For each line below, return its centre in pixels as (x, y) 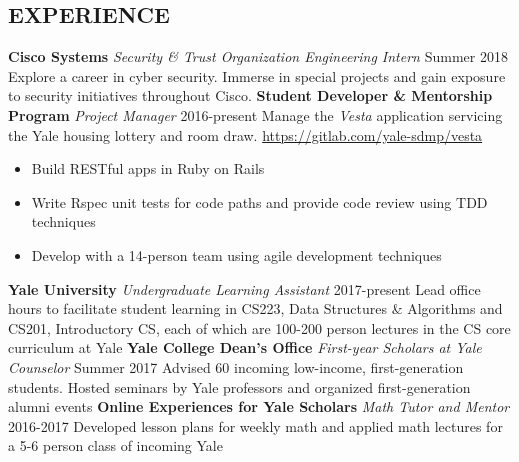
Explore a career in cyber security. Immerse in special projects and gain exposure (257, 75)
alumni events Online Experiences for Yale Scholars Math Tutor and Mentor (259, 406)
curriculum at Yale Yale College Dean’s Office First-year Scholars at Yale (245, 347)
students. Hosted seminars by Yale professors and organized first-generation (239, 386)
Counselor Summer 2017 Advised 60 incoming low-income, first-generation (236, 366)
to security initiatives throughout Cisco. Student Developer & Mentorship (250, 95)
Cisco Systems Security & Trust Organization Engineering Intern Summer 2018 (258, 56)
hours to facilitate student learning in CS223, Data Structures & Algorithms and (255, 308)
